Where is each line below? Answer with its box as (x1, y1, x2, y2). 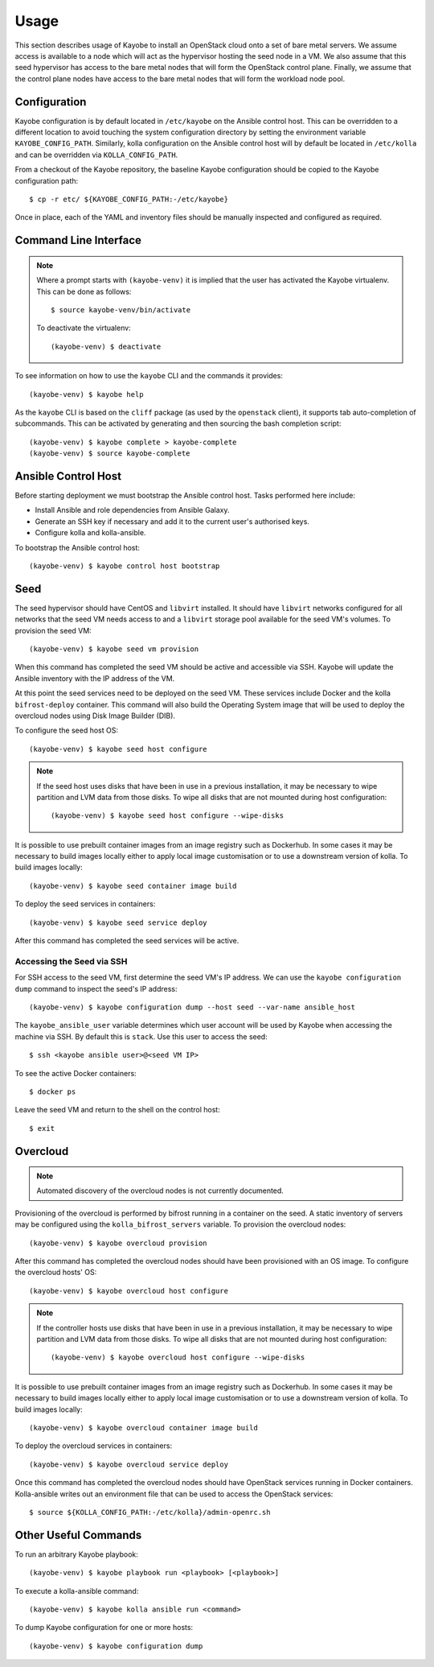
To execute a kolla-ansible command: (14, 1586, 139, 1595)
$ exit (29, 1124, 55, 1133)
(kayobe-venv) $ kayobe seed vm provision (29, 645, 199, 654)
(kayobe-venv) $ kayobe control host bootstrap (29, 561, 220, 571)
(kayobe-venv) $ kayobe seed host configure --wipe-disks (51, 811, 285, 820)
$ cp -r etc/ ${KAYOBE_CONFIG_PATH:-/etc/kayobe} (29, 194, 229, 204)
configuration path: (14, 175, 79, 185)
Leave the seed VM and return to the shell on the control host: (14, 1105, 220, 1115)
